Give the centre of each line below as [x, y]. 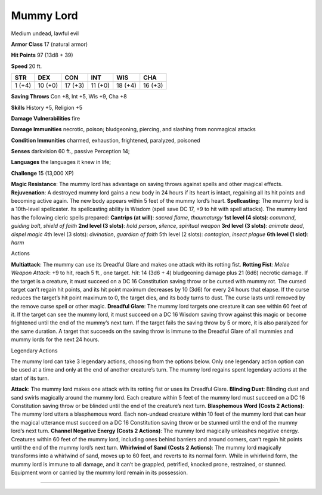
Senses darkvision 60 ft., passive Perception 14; [70, 151]
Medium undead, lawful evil [45, 33]
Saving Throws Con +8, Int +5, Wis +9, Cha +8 [69, 97]
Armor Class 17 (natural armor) [49, 44]
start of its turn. [30, 378]
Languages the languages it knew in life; [61, 162]
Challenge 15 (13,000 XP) [42, 173]
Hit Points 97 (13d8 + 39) [42, 55]
